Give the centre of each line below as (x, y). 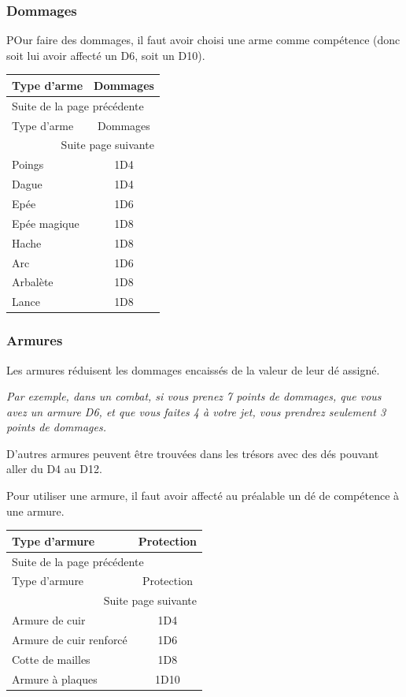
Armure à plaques (55, 678)
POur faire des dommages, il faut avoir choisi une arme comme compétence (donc (203, 40)
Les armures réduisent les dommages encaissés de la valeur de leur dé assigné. (193, 369)
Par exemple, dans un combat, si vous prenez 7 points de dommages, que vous (194, 396)
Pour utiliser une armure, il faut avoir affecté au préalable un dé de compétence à (203, 496)
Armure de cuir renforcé (70, 639)
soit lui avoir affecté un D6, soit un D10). (106, 55)
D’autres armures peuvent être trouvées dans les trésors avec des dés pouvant (193, 453)
